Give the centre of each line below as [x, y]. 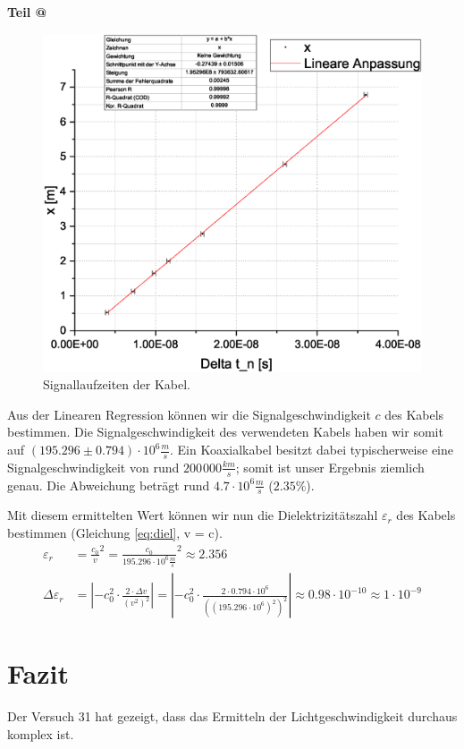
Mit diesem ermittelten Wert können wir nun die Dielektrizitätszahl [193, 515]
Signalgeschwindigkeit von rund [93, 467]
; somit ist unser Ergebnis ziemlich [330, 467]
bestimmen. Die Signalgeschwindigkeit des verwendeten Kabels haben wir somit [225, 432]
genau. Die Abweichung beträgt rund [109, 485]
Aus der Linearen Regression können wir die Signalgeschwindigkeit [189, 414]
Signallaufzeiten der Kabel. [117, 384]
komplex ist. [41, 733]
